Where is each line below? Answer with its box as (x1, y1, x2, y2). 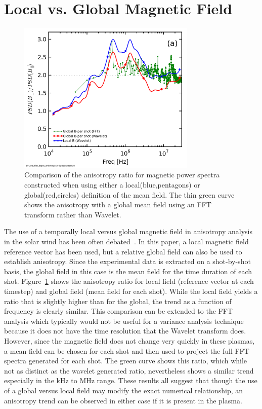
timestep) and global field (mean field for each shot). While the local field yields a (4, 286, 258, 296)
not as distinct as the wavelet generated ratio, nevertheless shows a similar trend (4, 365, 254, 376)
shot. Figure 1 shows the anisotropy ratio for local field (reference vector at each (4, 276, 254, 286)
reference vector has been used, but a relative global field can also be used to (4, 246, 242, 256)
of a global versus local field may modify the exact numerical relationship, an (4, 385, 243, 395)
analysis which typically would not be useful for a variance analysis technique (4, 315, 244, 326)
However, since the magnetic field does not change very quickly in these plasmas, (4, 335, 255, 346)
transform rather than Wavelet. (24, 209, 121, 219)
